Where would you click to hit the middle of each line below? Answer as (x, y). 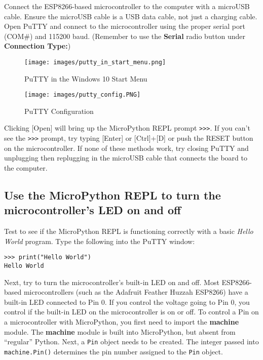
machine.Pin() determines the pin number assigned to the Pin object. (114, 351)
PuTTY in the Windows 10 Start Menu (86, 78)
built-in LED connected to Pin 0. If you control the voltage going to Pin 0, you (127, 302)
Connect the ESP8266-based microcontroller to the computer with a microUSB (127, 6)
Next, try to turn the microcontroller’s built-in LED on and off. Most (112, 282)
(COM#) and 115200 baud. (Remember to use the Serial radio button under (125, 36)
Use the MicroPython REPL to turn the (112, 195)
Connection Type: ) (37, 46)
